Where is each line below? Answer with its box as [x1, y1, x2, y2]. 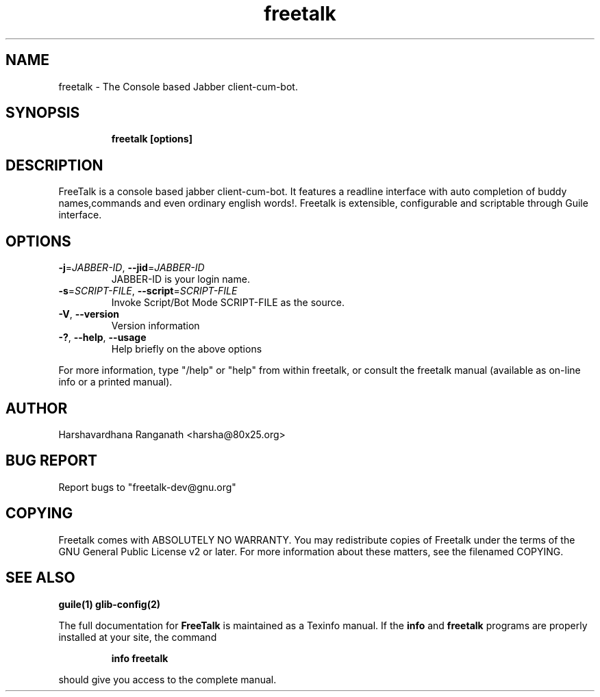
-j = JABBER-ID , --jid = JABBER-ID [58, 262, 205, 274]
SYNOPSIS [5, 104, 80, 122]
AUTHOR [5, 399, 68, 417]
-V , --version [58, 308, 119, 320]
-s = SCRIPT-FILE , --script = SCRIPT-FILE [58, 285, 238, 297]
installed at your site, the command [58, 631, 217, 643]
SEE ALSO [5, 569, 75, 587]
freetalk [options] [111, 133, 192, 145]
